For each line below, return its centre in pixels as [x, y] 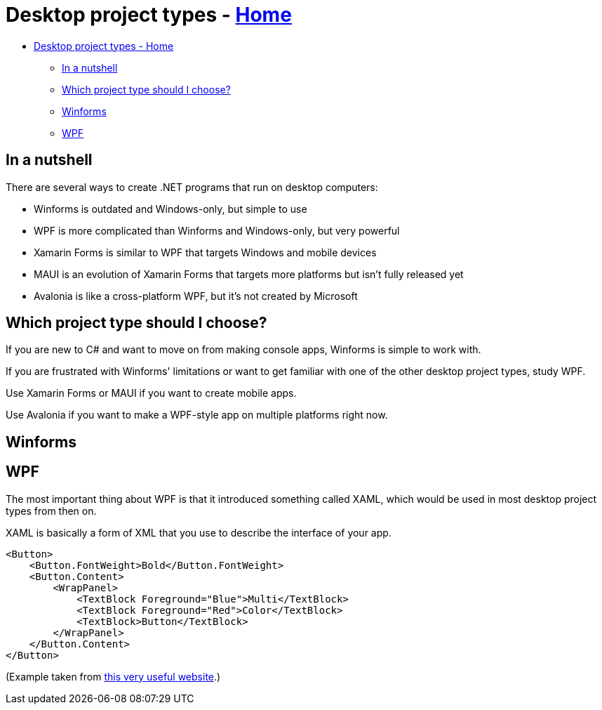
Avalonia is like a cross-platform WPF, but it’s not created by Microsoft [196, 296]
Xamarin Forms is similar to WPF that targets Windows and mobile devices [205, 252]
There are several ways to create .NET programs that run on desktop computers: [192, 187]
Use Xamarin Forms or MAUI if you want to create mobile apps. [151, 393]
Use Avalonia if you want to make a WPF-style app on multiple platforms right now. [197, 415]
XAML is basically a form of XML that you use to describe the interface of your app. [199, 532]
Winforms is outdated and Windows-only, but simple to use [170, 209]
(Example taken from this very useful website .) [113, 676]
